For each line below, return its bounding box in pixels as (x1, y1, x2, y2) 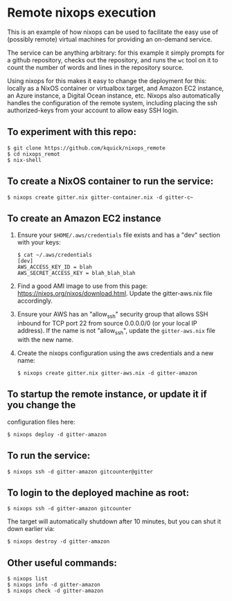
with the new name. (17, 335, 74, 343)
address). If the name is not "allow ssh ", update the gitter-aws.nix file (17, 327, 216, 337)
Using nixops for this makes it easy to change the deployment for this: (7, 76, 207, 84)
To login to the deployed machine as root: (7, 487, 190, 499)
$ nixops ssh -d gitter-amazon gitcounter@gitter (7, 468, 154, 475)
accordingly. (17, 296, 53, 305)
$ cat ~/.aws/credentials (17, 251, 92, 259)
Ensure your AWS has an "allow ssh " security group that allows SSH (17, 310, 208, 320)
